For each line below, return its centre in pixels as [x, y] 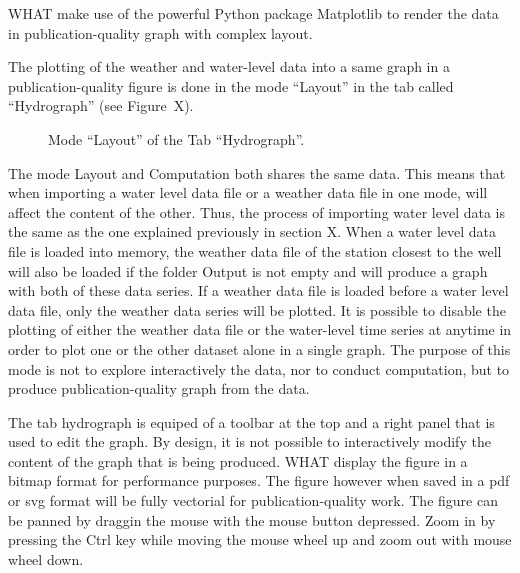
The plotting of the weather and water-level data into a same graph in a [229, 66]
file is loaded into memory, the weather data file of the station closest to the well [255, 250]
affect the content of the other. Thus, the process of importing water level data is [257, 211]
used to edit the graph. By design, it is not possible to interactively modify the [249, 441]
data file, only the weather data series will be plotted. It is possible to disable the [257, 309]
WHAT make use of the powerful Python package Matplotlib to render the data [253, 13]
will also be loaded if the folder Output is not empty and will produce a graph [248, 270]
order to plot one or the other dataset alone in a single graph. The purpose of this [259, 348]
